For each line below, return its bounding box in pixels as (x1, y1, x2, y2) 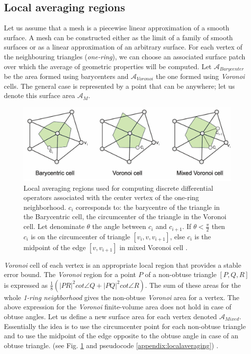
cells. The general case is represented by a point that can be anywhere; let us (4, 80, 235, 91)
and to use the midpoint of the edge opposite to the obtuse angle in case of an (4, 330, 239, 341)
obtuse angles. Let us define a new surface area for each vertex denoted (4, 311, 217, 321)
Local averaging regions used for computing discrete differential (23, 182, 213, 193)
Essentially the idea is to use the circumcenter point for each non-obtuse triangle (4, 321, 246, 331)
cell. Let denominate (23, 221, 85, 231)
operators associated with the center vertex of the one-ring (23, 192, 199, 202)
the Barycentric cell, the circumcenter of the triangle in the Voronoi (23, 211, 227, 222)
